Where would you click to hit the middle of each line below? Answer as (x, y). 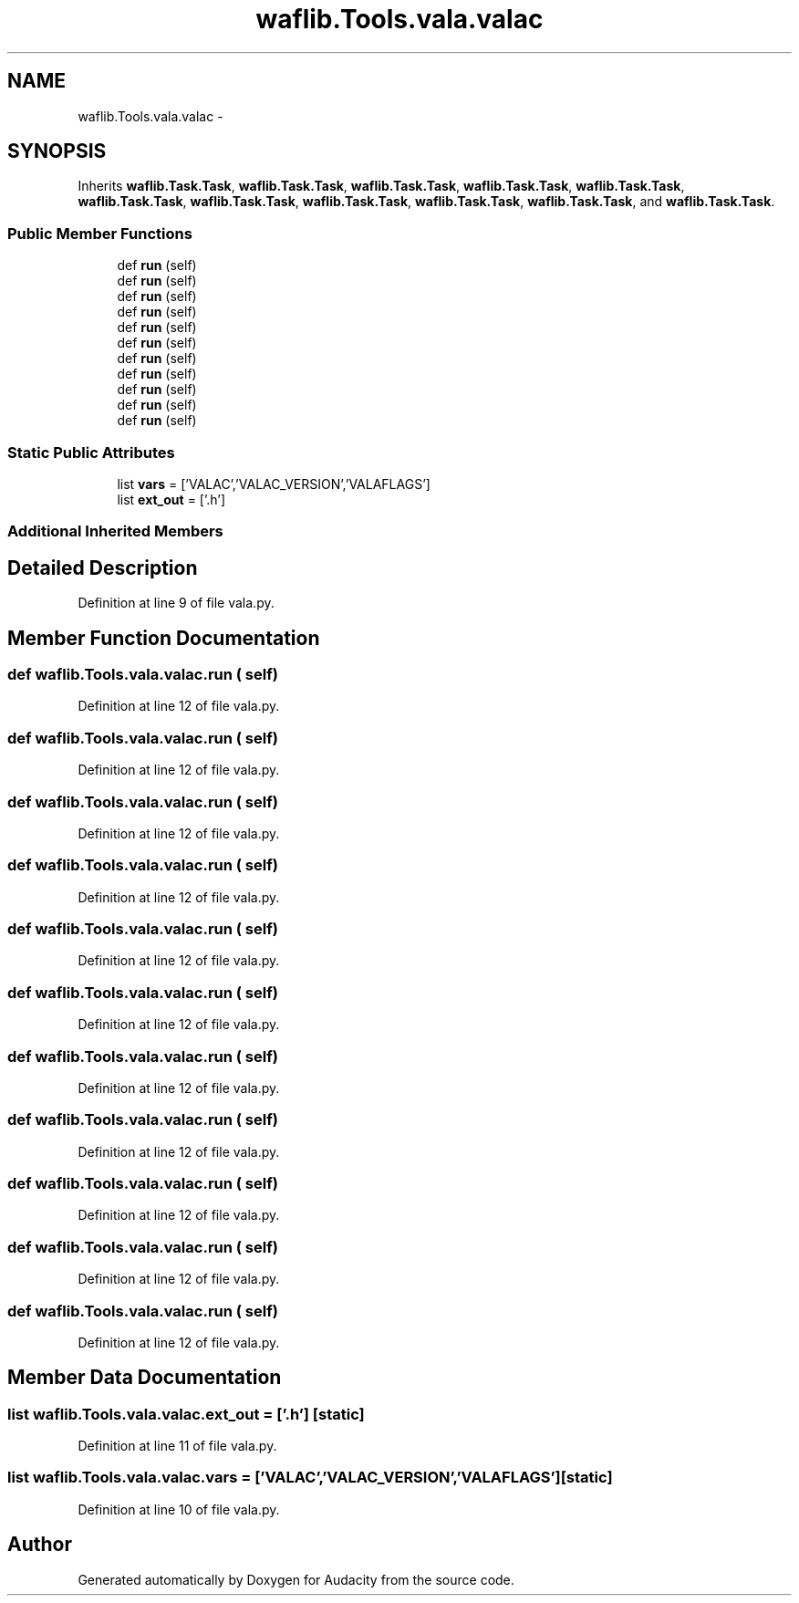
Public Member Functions (100, 233)
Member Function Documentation (164, 638)
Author (40, 1545)
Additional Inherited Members (115, 531)
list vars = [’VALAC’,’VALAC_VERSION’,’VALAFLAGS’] (274, 484)
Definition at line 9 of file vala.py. (176, 603)
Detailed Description (103, 567)
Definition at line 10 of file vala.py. (179, 1509)
